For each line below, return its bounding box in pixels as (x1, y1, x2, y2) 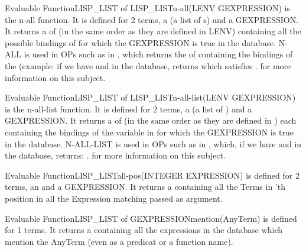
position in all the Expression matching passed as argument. (5, 192, 223, 204)
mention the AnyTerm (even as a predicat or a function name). (5, 235, 233, 247)
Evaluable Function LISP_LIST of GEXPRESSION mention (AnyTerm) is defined (5, 212, 297, 224)
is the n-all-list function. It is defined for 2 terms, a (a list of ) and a (5, 102, 252, 115)
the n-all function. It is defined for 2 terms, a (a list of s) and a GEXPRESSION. (5, 13, 299, 25)
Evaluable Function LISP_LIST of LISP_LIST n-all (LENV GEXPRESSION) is (5, 2, 290, 14)
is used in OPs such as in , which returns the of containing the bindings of (24, 48, 293, 60)
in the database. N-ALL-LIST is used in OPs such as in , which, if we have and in (5, 137, 302, 150)
